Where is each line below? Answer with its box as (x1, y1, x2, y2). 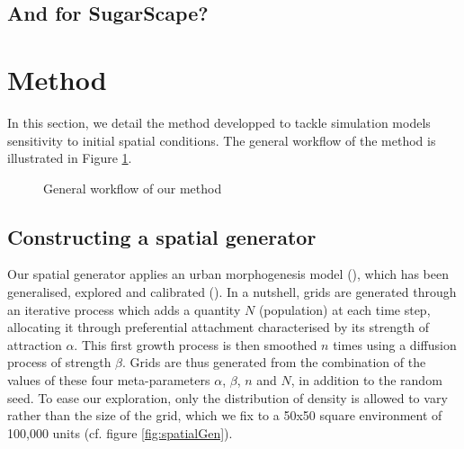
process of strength (7, 353, 112, 372)
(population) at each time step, (258, 300, 431, 319)
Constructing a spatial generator (7, 222, 317, 250)
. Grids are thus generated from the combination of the (122, 353, 426, 372)
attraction (7, 335, 62, 354)
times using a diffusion (333, 335, 457, 354)
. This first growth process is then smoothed (74, 335, 317, 354)
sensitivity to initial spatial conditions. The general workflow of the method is (7, 130, 436, 149)
